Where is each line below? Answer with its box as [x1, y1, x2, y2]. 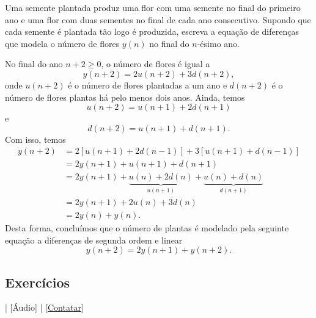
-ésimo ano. [197, 37, 240, 49]
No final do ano [5, 57, 63, 70]
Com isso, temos [5, 132, 66, 145]
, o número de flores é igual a [101, 57, 210, 70]
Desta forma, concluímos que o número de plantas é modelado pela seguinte [5, 221, 289, 234]
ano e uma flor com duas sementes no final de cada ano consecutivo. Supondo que [5, 13, 311, 26]
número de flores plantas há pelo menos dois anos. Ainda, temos [5, 90, 245, 103]
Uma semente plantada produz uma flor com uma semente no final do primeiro [5, 1, 301, 13]
